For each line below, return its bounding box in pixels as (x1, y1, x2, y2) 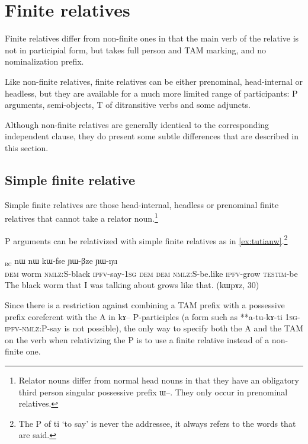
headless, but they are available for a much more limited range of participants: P (5, 87, 298, 99)
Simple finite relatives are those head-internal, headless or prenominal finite (5, 198, 279, 210)
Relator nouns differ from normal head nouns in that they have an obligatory (18, 374, 299, 386)
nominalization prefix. (5, 55, 84, 68)
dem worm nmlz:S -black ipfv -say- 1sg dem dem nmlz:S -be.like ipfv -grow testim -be (5, 267, 298, 279)
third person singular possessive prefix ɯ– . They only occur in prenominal (18, 385, 288, 398)
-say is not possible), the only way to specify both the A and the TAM (47, 322, 304, 334)
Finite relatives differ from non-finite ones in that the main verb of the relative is (5, 32, 299, 44)
